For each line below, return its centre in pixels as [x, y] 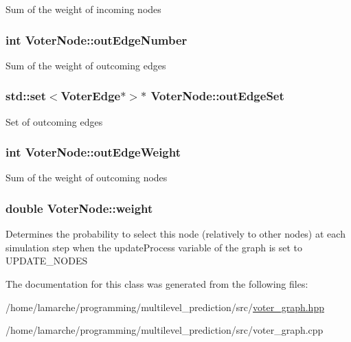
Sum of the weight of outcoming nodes [87, 178]
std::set [26, 96]
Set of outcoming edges [54, 121]
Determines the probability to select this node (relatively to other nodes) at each [175, 234]
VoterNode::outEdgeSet [217, 96]
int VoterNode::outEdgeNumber [97, 39]
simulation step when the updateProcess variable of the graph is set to [154, 247]
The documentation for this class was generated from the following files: [157, 284]
